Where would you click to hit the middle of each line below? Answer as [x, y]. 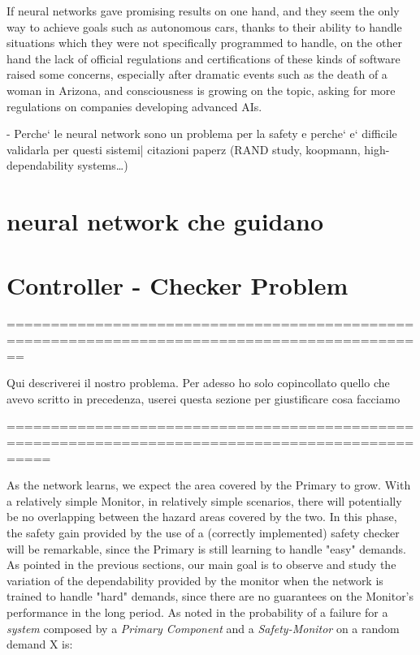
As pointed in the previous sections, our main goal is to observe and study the [201, 565]
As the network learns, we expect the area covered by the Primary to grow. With [209, 485]
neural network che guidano [165, 221]
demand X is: [40, 644]
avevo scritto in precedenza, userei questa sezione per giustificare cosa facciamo [204, 398]
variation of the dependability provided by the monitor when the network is [195, 580]
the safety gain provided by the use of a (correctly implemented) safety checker [203, 532]
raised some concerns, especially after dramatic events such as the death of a [197, 74]
